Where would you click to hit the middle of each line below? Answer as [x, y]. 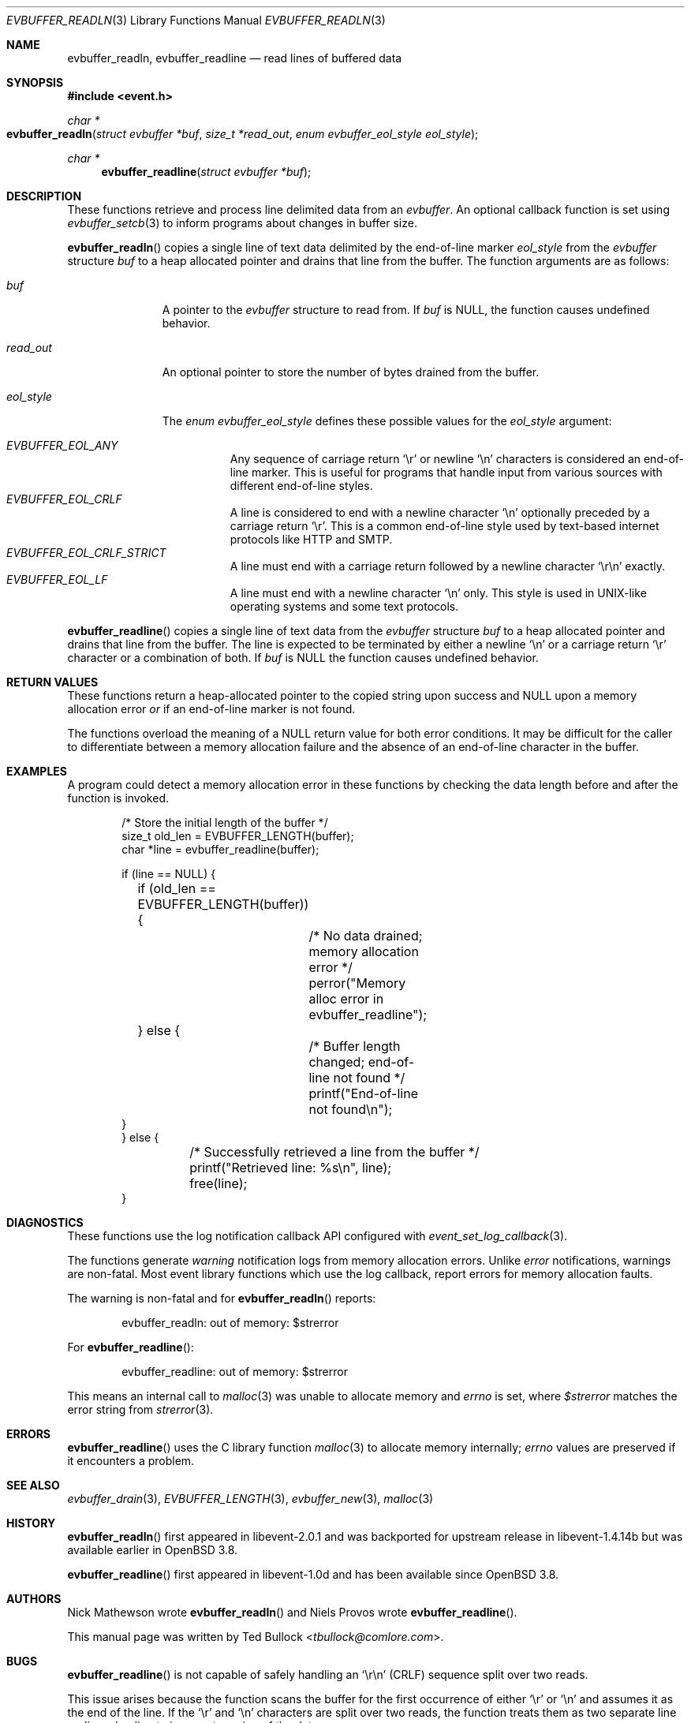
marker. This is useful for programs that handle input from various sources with [457, 472]
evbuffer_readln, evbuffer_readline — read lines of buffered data [235, 58]
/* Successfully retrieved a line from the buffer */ [334, 1152]
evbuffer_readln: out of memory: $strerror [230, 1323]
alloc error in [346, 999]
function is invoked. [118, 798]
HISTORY [31, 1523]
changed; [337, 1062]
